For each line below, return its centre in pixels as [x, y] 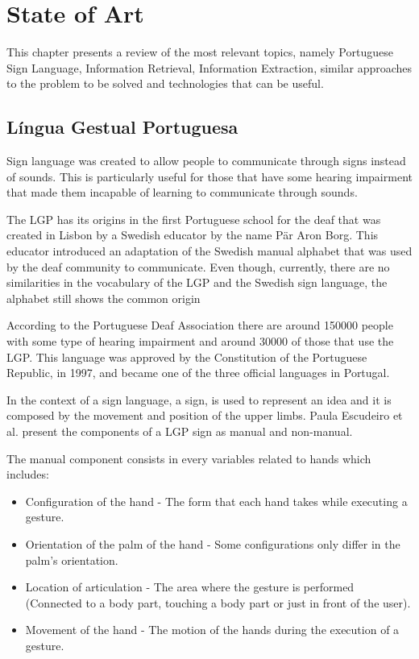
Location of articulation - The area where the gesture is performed [190, 587]
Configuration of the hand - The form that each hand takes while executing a [216, 501]
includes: [28, 474]
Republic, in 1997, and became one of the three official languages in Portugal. [198, 373]
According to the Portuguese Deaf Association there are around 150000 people [200, 325]
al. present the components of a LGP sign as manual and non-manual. [180, 431]
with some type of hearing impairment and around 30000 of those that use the [200, 341]
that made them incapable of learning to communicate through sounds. [182, 192]
